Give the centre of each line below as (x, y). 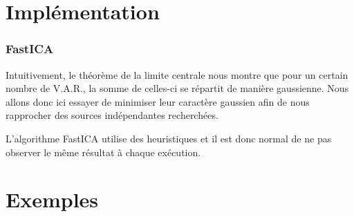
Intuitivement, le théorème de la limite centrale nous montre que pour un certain (177, 74)
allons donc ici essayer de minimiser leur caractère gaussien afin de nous (158, 101)
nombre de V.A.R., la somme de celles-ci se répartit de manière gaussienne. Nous (177, 88)
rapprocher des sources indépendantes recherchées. (112, 115)
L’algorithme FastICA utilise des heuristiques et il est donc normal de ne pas (169, 138)
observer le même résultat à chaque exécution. (103, 152)
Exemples (52, 199)
